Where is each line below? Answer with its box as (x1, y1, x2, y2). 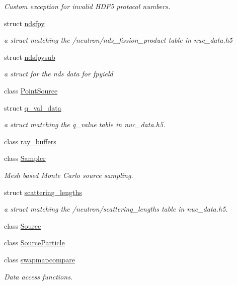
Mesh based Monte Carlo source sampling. (4, 169, 133, 180)
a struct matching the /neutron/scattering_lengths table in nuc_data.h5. (4, 204, 228, 214)
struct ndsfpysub (4, 51, 55, 62)
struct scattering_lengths (4, 186, 82, 197)
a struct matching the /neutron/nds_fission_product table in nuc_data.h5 (4, 35, 232, 45)
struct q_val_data (4, 102, 61, 113)
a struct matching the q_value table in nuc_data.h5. (4, 119, 166, 130)
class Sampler (4, 153, 46, 163)
